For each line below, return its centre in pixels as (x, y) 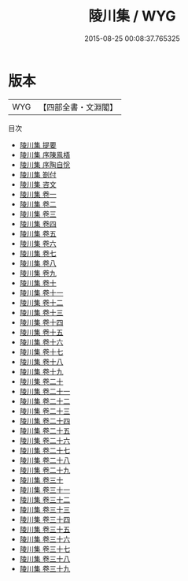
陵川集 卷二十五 (45, 430)
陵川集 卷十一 (41, 292)
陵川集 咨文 (38, 184)
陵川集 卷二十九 (45, 470)
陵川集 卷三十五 (45, 529)
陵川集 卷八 (38, 263)
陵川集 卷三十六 (45, 539)
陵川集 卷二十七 (45, 450)
